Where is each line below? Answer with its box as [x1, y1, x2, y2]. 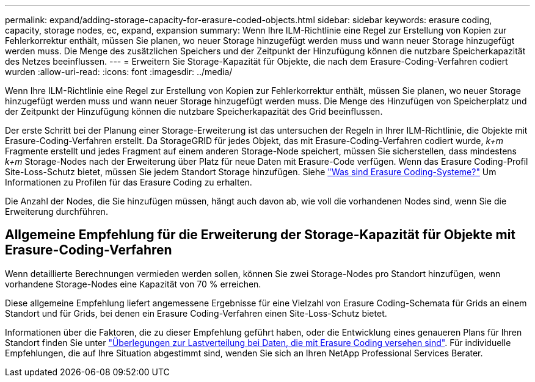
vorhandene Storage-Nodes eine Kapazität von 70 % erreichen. [5, 278, 261, 289]
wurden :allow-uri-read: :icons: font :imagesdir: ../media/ [5, 67, 233, 77]
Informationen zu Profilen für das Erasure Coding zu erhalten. [5, 177, 252, 187]
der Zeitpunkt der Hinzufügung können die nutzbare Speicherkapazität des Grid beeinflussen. [5, 106, 383, 117]
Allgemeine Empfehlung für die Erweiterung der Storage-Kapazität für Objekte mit [5, 227, 516, 243]
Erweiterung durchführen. [5, 206, 108, 217]
